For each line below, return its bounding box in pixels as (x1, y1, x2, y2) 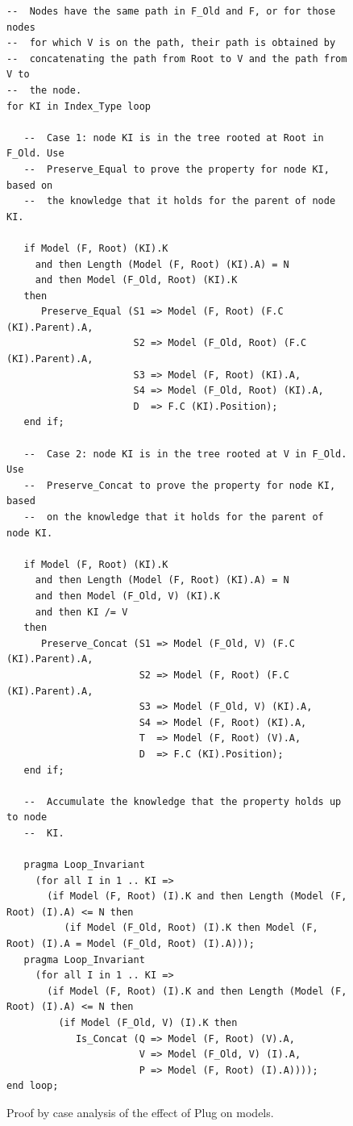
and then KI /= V (35, 606, 128, 618)
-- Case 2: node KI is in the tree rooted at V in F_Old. (23, 448, 347, 460)
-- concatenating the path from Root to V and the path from (6, 52, 347, 65)
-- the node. (6, 84, 82, 96)
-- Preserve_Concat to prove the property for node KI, (23, 479, 336, 491)
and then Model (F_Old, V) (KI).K (35, 590, 220, 602)
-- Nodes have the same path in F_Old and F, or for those (6, 6, 336, 17)
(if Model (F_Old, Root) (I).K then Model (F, (64, 922, 318, 934)
